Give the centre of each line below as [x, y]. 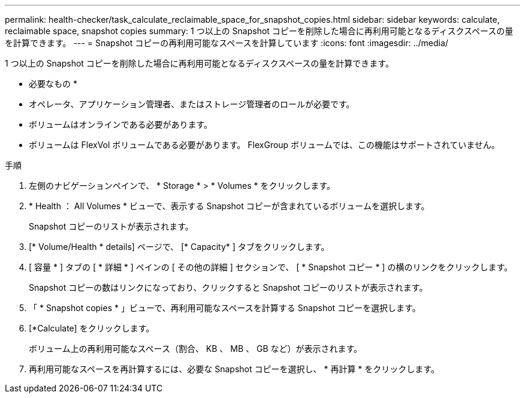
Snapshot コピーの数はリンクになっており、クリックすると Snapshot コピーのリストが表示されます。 [228, 287]
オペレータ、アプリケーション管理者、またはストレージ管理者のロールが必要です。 [192, 104]
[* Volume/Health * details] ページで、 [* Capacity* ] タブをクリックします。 [179, 247]
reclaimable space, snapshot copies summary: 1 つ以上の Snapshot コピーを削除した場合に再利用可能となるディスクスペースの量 [259, 31]
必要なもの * [53, 84]
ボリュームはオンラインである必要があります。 [121, 124]
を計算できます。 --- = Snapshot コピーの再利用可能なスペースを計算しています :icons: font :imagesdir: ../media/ [227, 43]
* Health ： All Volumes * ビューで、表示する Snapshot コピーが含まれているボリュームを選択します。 [229, 206]
